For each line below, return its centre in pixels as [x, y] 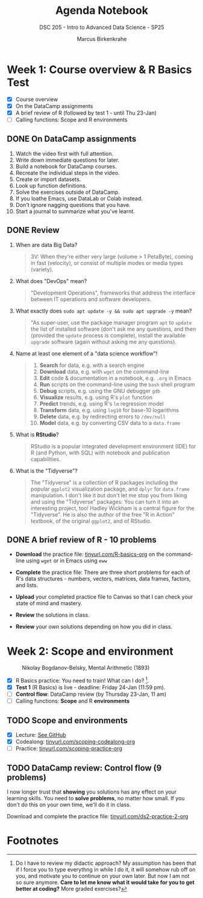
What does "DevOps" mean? [51, 281]
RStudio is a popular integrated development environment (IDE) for [113, 446]
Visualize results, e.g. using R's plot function [96, 397]
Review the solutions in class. [52, 615]
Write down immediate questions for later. [67, 160]
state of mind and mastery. [49, 603]
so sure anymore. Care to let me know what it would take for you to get [105, 882]
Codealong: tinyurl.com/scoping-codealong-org [75, 742]
